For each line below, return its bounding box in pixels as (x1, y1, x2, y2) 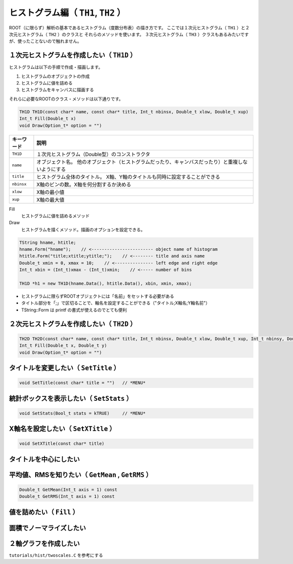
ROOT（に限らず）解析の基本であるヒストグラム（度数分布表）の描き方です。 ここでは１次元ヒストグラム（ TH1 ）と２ (9, 24, 250, 30)
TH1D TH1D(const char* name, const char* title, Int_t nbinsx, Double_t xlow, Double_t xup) (19, 109, 249, 114)
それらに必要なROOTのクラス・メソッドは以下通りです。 (9, 96, 124, 102)
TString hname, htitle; (19, 239, 77, 245)
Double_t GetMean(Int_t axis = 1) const (19, 487, 117, 492)
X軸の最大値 (36, 196, 64, 203)
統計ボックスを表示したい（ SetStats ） (9, 394, 133, 403)
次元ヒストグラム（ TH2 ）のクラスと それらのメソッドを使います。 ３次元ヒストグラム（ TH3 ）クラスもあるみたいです (9, 31, 249, 37)
